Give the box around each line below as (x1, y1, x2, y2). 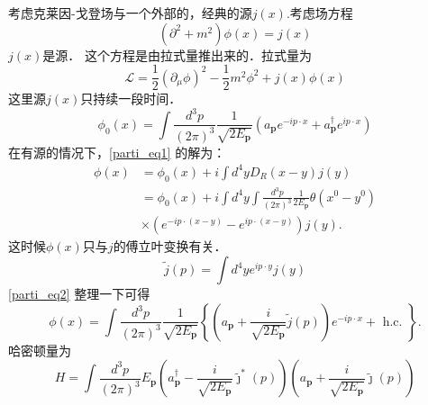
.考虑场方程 (286, 4, 353, 22)
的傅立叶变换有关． (113, 237, 227, 256)
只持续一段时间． (80, 89, 182, 108)
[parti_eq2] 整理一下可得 (8, 284, 150, 303)
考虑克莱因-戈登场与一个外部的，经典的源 (8, 4, 252, 22)
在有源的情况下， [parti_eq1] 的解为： (8, 142, 226, 161)
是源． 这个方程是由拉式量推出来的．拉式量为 (42, 45, 312, 64)
